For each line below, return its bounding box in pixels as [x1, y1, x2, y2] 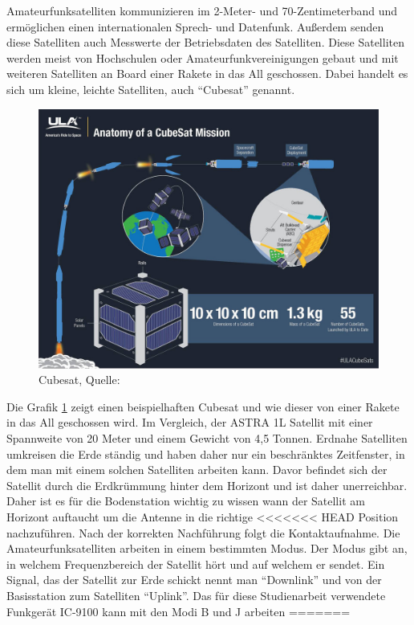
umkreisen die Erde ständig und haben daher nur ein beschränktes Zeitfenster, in [6, 445, 405, 462]
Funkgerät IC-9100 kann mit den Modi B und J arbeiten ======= [6, 603, 351, 619]
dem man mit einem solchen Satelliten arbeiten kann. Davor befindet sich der [6, 461, 388, 478]
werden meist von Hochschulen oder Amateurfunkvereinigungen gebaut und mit [6, 49, 399, 66]
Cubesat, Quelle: [39, 371, 120, 388]
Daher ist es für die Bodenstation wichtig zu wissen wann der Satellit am [6, 492, 365, 509]
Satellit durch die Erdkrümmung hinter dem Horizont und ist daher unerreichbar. [6, 476, 408, 493]
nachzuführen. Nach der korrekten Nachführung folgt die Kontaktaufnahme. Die [6, 524, 400, 541]
